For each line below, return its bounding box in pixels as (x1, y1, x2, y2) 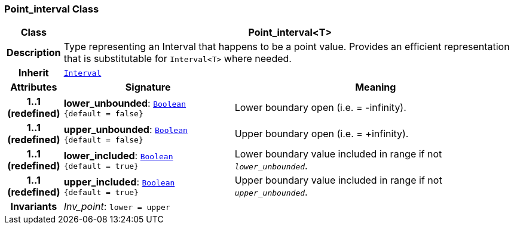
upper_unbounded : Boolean (63, 123, 188, 135)
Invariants (10, 200, 57, 213)
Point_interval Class (4, 3, 99, 15)
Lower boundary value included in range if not (234, 148, 442, 160)
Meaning (355, 81, 396, 94)
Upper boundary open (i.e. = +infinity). (234, 128, 409, 140)
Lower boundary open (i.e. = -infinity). (234, 101, 406, 114)
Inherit (18, 67, 49, 79)
